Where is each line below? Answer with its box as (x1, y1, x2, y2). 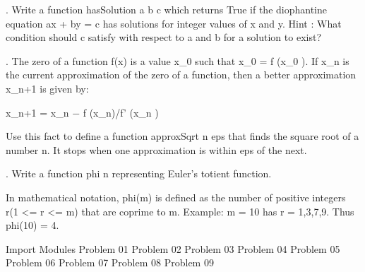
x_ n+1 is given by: (6, 81, 89, 95)
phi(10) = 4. (6, 218, 59, 232)
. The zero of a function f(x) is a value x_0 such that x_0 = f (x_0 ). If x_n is (6, 53, 349, 68)
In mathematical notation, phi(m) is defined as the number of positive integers (6, 189, 346, 204)
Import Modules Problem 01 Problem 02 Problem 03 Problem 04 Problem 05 (6, 241, 340, 256)
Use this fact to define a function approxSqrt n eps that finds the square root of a (6, 129, 359, 143)
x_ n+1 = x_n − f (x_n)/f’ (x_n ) (6, 105, 159, 119)
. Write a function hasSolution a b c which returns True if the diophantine (6, 2, 327, 16)
